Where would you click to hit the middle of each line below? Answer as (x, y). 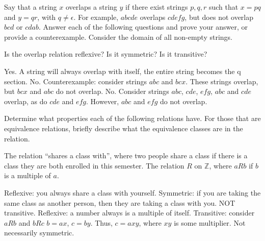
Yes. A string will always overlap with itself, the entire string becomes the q (123, 71)
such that (223, 7)
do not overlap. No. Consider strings (112, 91)
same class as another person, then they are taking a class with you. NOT (120, 202)
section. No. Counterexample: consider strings (76, 81)
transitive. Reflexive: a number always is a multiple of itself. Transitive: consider (129, 213)
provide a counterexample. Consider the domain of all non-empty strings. (118, 37)
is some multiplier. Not (210, 222)
